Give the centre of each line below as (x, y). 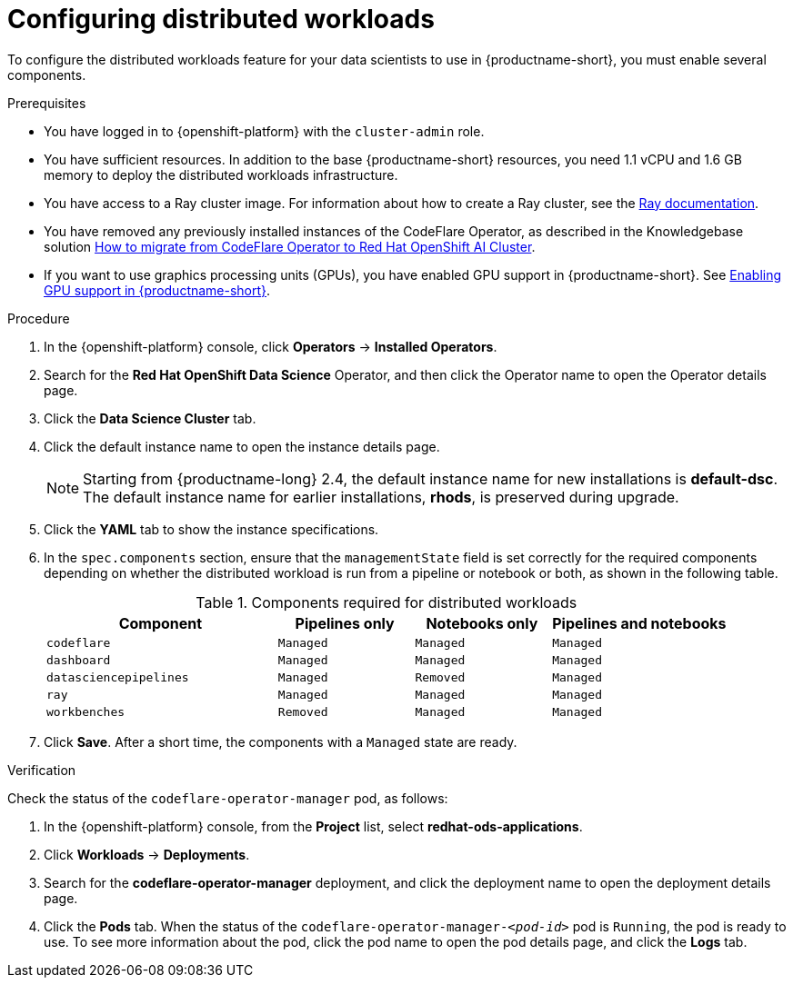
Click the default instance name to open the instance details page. (242, 446)
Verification (42, 770)
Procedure (39, 318)
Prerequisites (47, 103)
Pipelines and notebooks (639, 623)
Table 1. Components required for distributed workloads (386, 602)
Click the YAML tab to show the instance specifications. (211, 529)
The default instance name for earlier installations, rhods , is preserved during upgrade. (381, 497)
